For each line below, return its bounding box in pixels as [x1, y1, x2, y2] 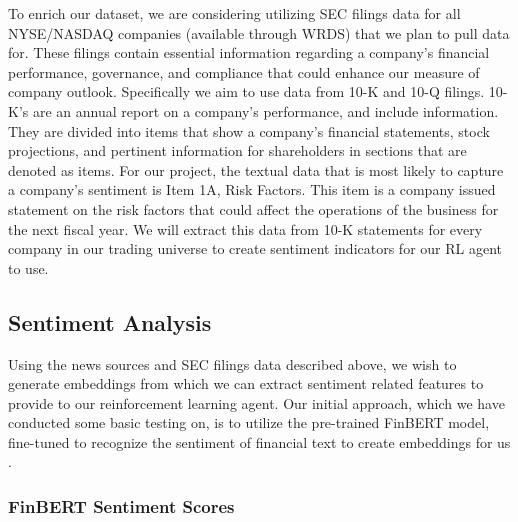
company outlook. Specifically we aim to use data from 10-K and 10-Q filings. [8, 81, 485, 102]
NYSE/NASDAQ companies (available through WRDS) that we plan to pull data [8, 22, 510, 43]
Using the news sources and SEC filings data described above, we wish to [8, 353, 457, 374]
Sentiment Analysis [8, 306, 212, 337]
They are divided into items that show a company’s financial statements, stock [8, 120, 490, 141]
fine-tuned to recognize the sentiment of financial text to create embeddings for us [8, 431, 511, 452]
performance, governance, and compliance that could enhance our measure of [8, 61, 480, 82]
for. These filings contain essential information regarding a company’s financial [8, 42, 490, 63]
